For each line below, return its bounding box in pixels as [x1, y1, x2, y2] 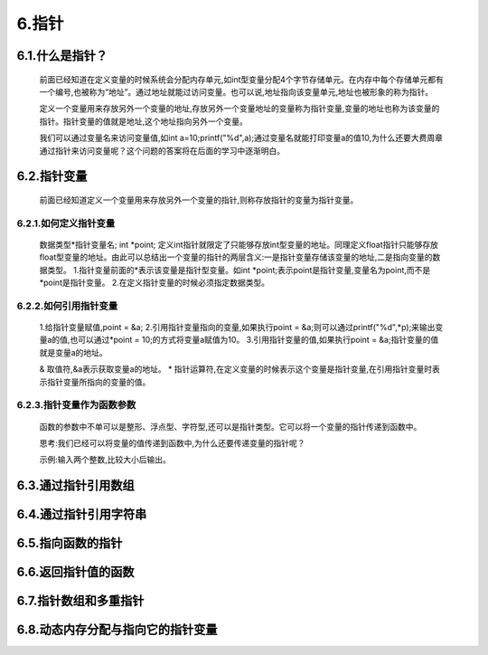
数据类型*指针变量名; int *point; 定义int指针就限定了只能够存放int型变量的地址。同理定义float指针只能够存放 [39, 239, 438, 250]
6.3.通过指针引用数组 [16, 478, 135, 493]
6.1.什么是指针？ [16, 48, 108, 63]
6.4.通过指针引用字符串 [16, 507, 147, 522]
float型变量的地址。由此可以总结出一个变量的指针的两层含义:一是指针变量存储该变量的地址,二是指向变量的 [39, 252, 433, 262]
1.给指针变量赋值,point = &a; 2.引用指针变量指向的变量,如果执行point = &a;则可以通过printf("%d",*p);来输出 [39, 322, 436, 332]
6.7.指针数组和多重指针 [16, 593, 145, 609]
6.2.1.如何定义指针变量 [16, 217, 116, 230]
